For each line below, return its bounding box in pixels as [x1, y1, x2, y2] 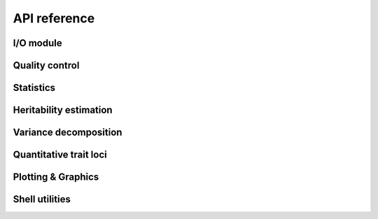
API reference [13, 10, 95, 26]
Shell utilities [13, 193, 71, 206]
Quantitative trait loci [13, 149, 108, 161]
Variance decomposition [13, 127, 122, 139]
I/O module [13, 37, 62, 49]
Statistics [13, 82, 56, 94]
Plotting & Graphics [13, 171, 99, 183]
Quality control [13, 59, 80, 71]
